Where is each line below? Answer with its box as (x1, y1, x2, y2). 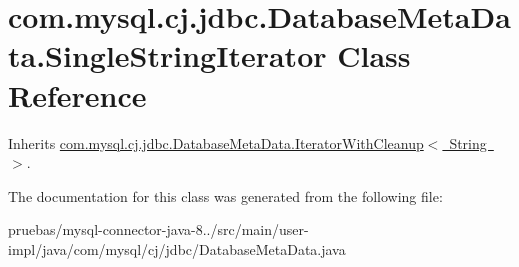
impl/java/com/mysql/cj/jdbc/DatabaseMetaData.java (8, 238, 346, 259)
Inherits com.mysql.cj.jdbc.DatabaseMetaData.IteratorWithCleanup (8, 132, 424, 153)
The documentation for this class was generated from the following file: (8, 185, 443, 206)
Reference (8, 74, 147, 115)
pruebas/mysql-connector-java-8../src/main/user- (8, 219, 309, 240)
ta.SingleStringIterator (8, 35, 327, 76)
